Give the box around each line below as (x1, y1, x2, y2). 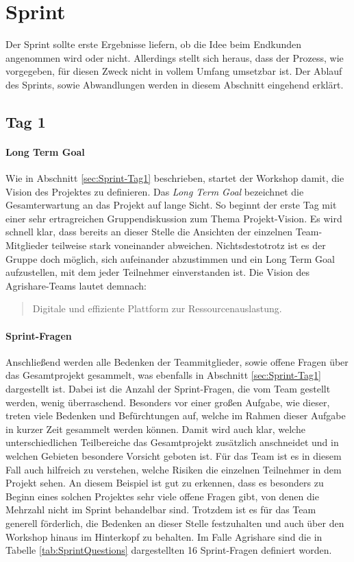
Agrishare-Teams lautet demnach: (5, 278, 147, 292)
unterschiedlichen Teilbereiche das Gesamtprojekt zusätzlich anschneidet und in (5, 435, 339, 449)
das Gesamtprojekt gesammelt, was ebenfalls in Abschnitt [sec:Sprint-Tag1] (5, 368, 321, 382)
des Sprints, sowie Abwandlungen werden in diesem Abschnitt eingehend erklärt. (5, 77, 344, 91)
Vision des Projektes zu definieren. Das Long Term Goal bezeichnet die (5, 184, 304, 198)
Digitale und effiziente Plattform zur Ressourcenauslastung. (32, 301, 282, 316)
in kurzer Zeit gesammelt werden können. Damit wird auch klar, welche (5, 421, 305, 436)
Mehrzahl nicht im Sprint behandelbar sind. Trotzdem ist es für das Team (5, 502, 316, 517)
